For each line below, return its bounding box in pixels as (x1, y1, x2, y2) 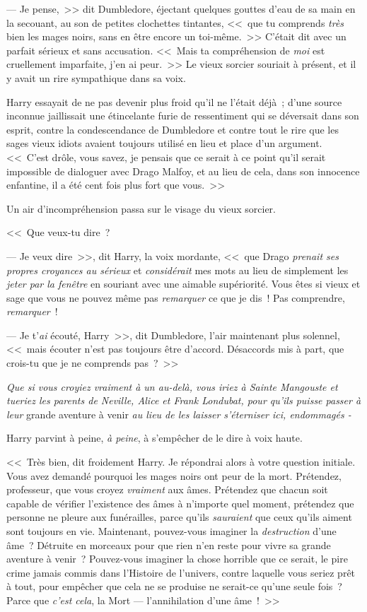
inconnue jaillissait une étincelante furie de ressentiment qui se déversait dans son (6, 108, 359, 123)
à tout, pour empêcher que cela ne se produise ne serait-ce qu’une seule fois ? (6, 579, 342, 594)
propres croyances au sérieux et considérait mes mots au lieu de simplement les (6, 262, 349, 277)
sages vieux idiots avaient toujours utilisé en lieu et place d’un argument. (6, 136, 322, 151)
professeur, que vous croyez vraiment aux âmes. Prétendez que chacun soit (6, 482, 328, 497)
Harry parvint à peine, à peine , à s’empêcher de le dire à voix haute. (6, 430, 303, 445)
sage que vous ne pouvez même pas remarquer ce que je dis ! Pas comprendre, (6, 290, 345, 305)
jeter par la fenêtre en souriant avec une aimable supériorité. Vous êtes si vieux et (6, 276, 361, 291)
